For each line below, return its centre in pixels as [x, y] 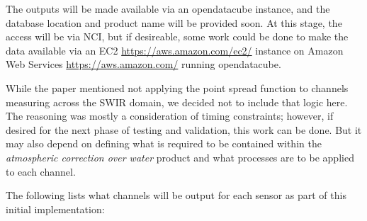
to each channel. [41, 171]
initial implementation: [55, 209]
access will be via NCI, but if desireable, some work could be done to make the [177, 36]
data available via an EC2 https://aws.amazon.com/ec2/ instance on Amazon [175, 50]
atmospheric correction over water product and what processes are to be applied [180, 157]
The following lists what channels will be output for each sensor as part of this [176, 195]
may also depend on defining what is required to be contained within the [164, 143]
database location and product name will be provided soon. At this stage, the [174, 22]
